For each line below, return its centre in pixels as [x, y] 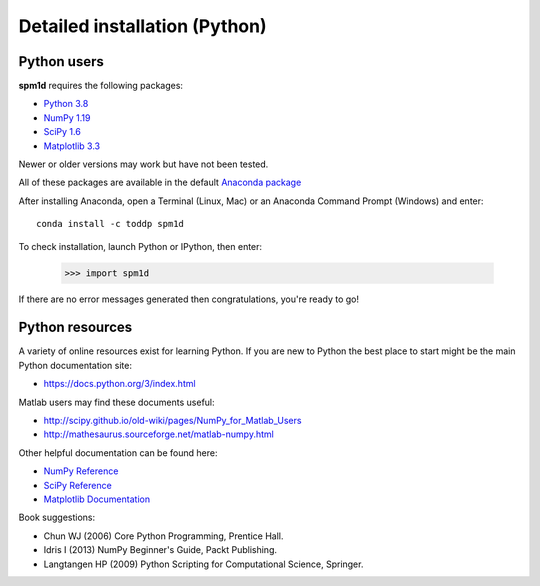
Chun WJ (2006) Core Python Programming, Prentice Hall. [163, 536]
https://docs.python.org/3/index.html [119, 384]
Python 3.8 [66, 104]
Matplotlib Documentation [96, 499]
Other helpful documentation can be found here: [118, 452]
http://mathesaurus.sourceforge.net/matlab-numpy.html [158, 434]
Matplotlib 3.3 [71, 146]
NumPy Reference [81, 471]
